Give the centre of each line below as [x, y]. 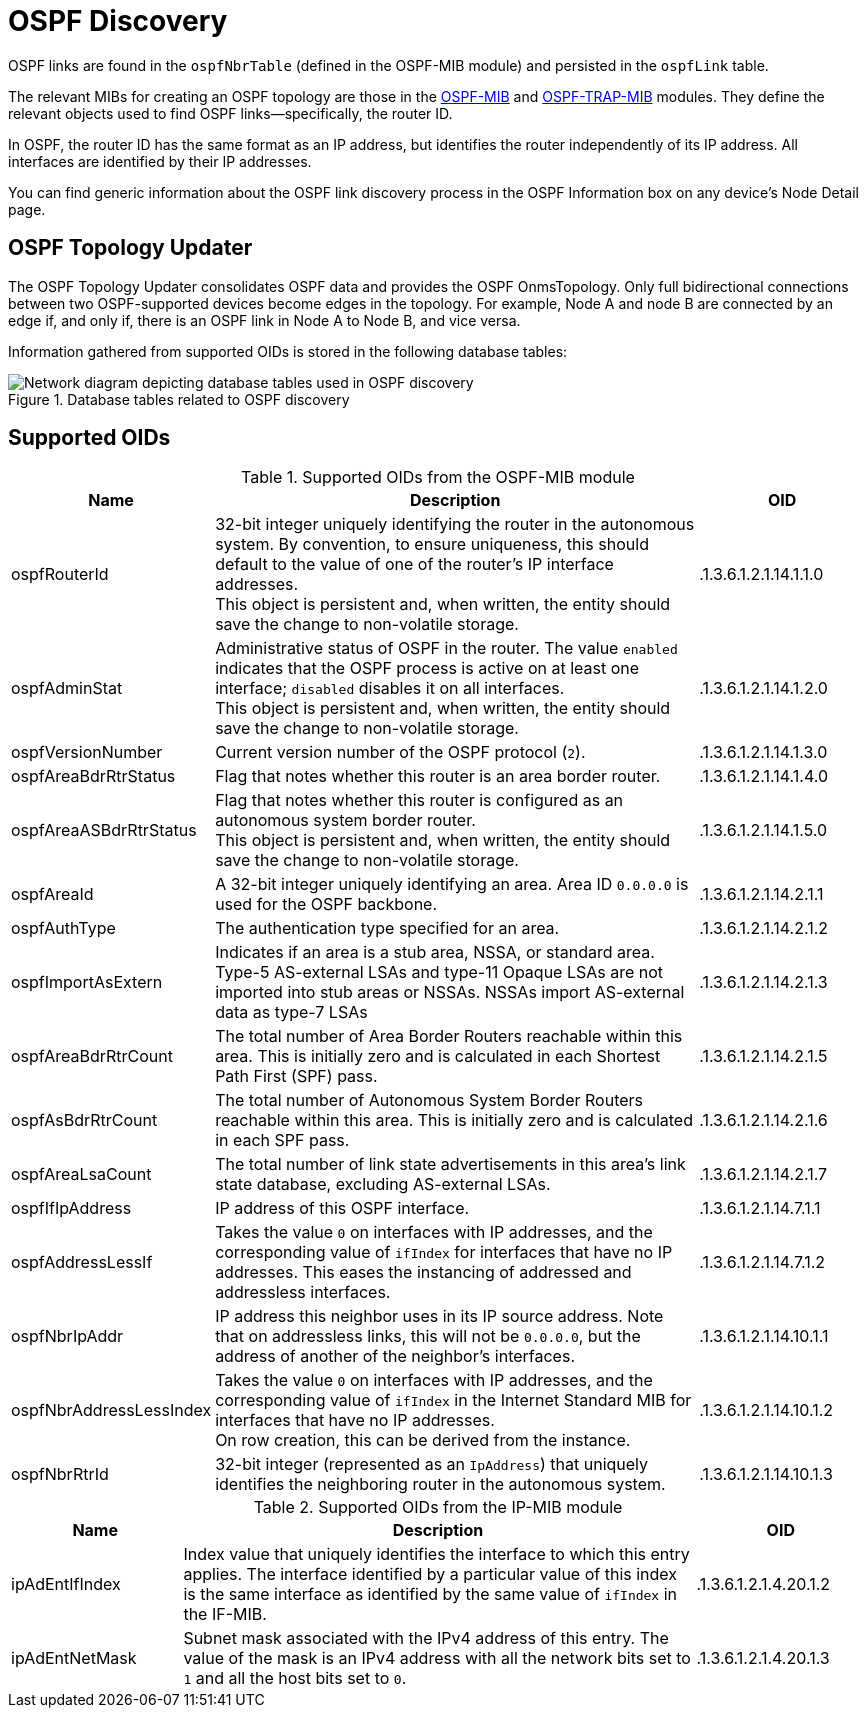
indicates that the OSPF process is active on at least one [427, 668]
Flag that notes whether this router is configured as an [419, 800]
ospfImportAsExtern [87, 982]
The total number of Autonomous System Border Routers [429, 1100]
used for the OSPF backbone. [326, 904]
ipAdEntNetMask [74, 1658]
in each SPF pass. [282, 1140]
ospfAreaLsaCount [81, 1174]
